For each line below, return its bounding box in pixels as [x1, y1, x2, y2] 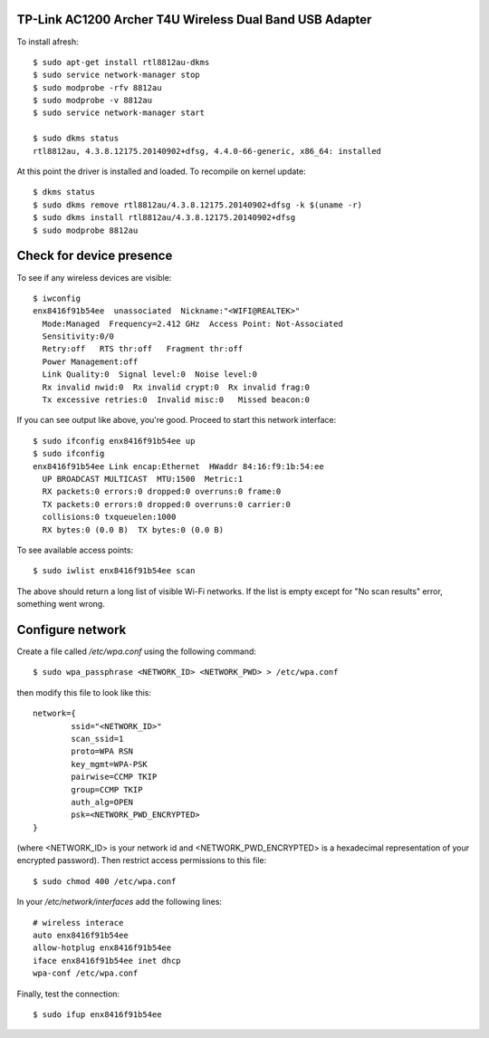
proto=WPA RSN [71, 746, 134, 756]
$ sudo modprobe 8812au [33, 225, 139, 235]
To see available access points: [16, 544, 134, 555]
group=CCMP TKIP [71, 784, 143, 794]
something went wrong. [16, 599, 106, 610]
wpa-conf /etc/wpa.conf [33, 968, 139, 978]
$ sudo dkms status [33, 133, 120, 144]
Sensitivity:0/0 [42, 332, 115, 341]
